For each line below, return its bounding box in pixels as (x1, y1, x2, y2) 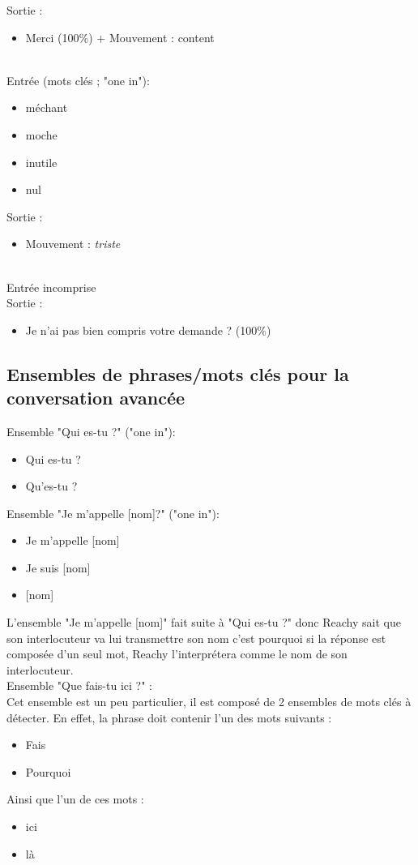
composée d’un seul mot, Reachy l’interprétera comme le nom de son (6, 645, 348, 662)
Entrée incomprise (6, 278, 96, 295)
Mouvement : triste (25, 235, 121, 252)
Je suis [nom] (25, 559, 91, 576)
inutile (25, 153, 58, 170)
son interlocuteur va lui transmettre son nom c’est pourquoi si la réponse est (6, 629, 386, 646)
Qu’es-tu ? (25, 477, 78, 495)
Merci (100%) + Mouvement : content (25, 28, 215, 45)
